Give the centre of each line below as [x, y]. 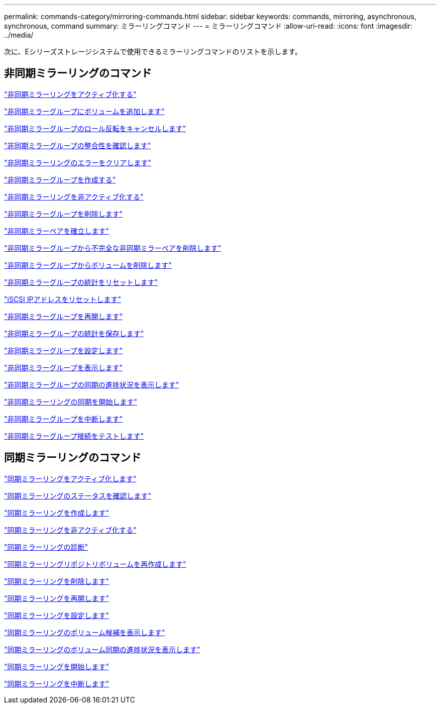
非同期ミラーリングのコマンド [78, 73]
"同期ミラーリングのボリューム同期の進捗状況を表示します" [102, 649]
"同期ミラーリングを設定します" [57, 615]
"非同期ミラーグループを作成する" [60, 179]
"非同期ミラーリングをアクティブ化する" [70, 94]
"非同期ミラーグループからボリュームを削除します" [88, 265]
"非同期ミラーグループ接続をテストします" [74, 436]
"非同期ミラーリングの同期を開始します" [71, 401]
